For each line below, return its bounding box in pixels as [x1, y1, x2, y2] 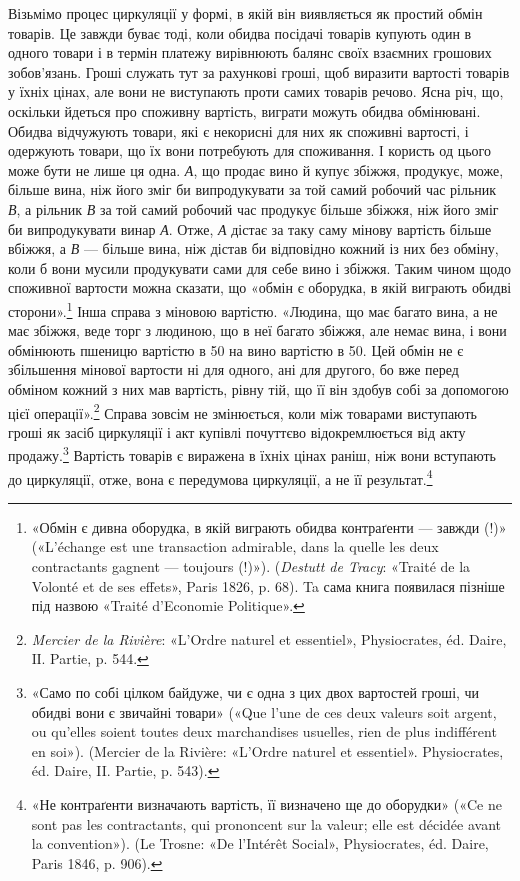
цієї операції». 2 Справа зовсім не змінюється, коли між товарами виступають [8, 399, 477, 423]
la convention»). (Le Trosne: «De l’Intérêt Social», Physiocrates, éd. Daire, [31, 833, 489, 854]
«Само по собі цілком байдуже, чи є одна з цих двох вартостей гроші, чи [31, 682, 480, 703]
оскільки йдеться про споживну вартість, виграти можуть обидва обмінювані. [8, 100, 481, 121]
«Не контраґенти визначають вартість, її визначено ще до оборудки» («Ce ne [31, 794, 502, 814]
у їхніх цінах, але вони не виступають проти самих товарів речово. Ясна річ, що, [8, 81, 504, 102]
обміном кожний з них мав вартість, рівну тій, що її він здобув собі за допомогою [8, 378, 509, 399]
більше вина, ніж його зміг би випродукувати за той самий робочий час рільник [8, 179, 497, 200]
